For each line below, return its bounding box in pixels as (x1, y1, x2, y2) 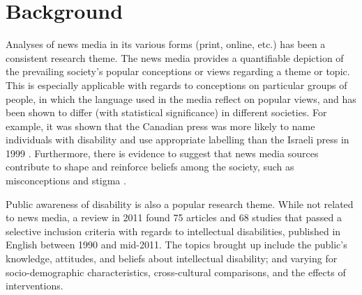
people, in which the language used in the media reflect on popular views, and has (6, 91, 356, 106)
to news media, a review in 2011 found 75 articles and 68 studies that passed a (6, 210, 342, 225)
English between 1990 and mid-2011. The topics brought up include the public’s (6, 237, 347, 252)
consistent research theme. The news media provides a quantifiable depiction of (6, 50, 344, 65)
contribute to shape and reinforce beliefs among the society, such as (6, 159, 294, 174)
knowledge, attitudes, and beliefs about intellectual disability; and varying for (6, 251, 338, 266)
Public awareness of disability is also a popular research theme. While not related (6, 196, 354, 211)
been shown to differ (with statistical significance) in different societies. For (6, 105, 327, 120)
